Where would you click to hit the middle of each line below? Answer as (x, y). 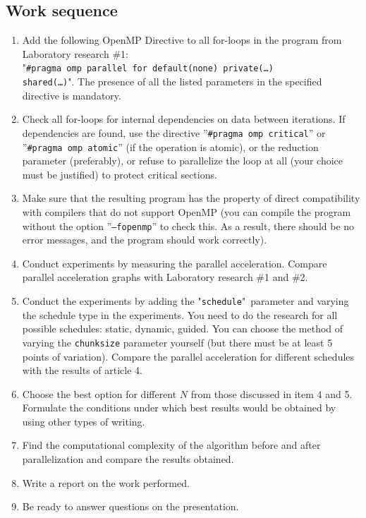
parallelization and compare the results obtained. (128, 459)
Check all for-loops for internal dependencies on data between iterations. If (184, 119)
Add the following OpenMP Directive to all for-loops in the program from (182, 40)
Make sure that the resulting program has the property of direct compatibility (191, 198)
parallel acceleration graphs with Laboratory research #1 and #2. (165, 277)
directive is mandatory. (72, 95)
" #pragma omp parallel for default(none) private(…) (148, 67)
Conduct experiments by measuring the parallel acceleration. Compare (175, 263)
